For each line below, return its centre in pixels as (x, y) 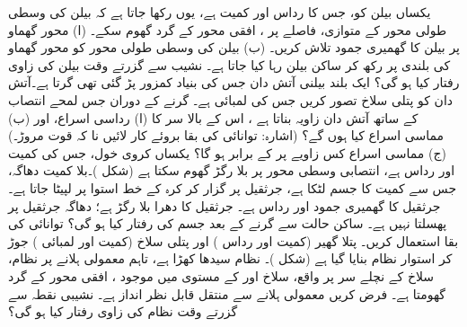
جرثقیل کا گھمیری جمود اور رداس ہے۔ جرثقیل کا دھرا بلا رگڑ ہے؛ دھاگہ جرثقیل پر (225, 205)
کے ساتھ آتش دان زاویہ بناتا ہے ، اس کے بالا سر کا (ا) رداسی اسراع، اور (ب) (213, 117)
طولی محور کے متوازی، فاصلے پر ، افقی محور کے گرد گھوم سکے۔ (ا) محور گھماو (228, 29)
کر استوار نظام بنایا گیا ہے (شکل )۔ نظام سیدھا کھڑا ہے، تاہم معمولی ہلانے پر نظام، (230, 258)
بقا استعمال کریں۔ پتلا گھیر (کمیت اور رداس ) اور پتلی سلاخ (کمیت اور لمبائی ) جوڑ (233, 240)
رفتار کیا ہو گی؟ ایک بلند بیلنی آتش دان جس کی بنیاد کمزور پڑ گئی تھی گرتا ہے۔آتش (234, 82)
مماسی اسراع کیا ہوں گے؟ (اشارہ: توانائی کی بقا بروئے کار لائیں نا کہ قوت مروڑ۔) (226, 135)
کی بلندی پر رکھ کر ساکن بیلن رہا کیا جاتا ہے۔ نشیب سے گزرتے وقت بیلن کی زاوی (229, 64)
